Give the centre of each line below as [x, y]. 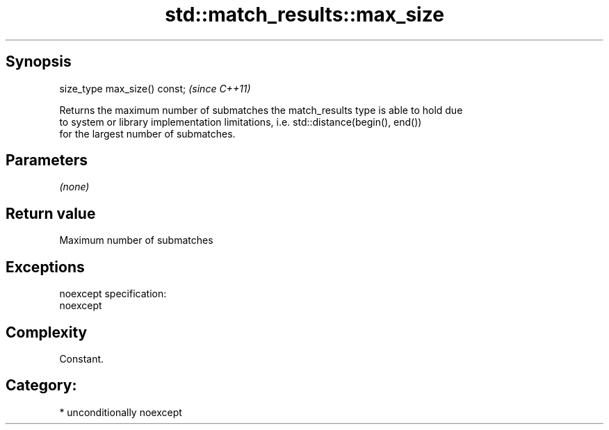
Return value [51, 213]
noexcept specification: [113, 294]
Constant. [82, 358]
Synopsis [39, 62]
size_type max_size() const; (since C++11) [155, 88]
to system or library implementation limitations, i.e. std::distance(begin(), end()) [241, 122]
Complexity [47, 332]
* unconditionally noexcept [121, 412]
